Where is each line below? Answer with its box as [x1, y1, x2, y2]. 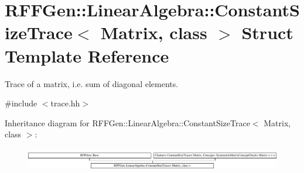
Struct [241, 20, 293, 44]
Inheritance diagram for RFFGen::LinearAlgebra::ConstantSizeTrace [5, 116, 250, 129]
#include [5, 97, 37, 109]
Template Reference [5, 43, 169, 67]
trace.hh [50, 97, 80, 109]
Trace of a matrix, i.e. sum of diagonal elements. [5, 77, 179, 89]
